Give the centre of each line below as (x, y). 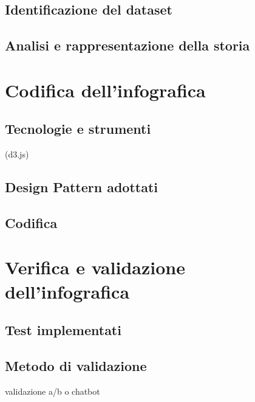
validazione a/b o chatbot (53, 391)
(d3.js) (17, 154)
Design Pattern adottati (82, 187)
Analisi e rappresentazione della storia (127, 45)
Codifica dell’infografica (105, 90)
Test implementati (63, 330)
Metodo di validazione (76, 366)
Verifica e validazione (95, 267)
